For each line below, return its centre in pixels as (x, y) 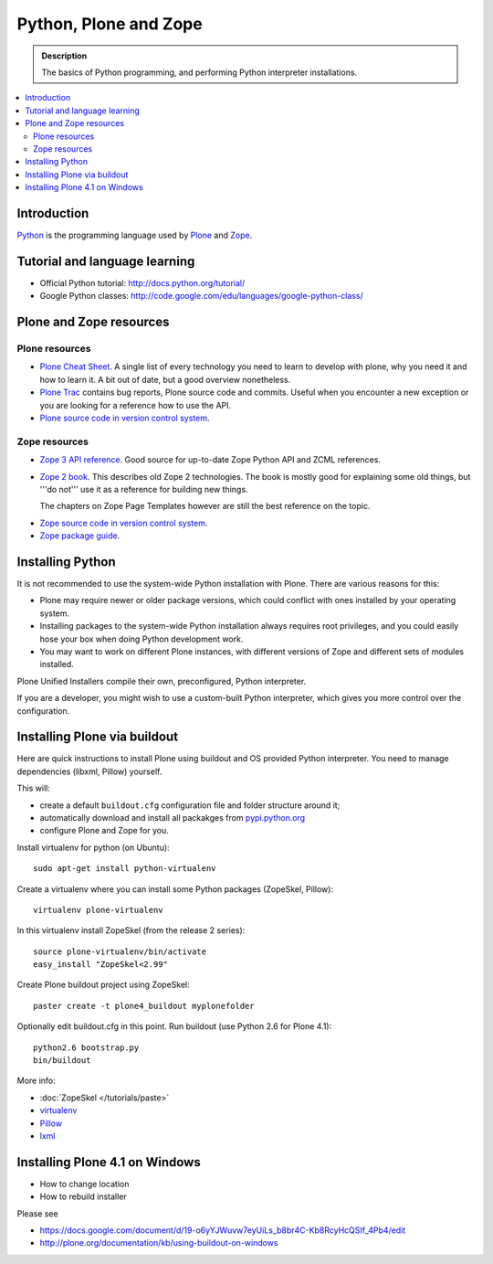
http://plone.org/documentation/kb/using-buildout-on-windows (159, 1243)
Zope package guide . (80, 536)
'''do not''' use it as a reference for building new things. (144, 489)
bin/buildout (62, 1061)
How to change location (84, 1184)
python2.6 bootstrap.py (86, 1047)
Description (64, 56)
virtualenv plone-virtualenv (98, 910)
